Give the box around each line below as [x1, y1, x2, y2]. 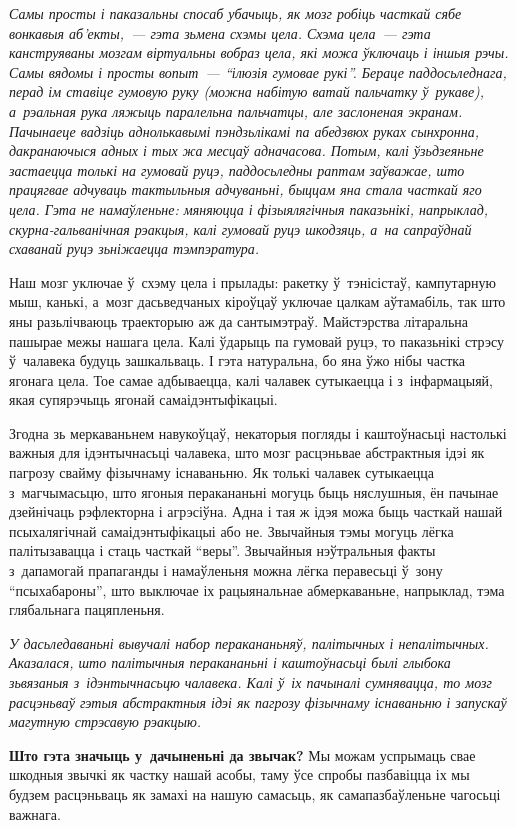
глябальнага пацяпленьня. [9, 599, 165, 620]
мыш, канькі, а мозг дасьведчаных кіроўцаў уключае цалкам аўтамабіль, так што [9, 291, 506, 312]
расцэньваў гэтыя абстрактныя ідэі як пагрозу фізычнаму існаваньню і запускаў [9, 691, 507, 712]
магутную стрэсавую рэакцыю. [9, 711, 202, 732]
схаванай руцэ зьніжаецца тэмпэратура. [9, 238, 260, 259]
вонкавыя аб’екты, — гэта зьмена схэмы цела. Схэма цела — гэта [9, 22, 431, 43]
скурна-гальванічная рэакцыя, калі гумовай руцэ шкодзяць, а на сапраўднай [9, 218, 472, 239]
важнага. [9, 803, 61, 824]
